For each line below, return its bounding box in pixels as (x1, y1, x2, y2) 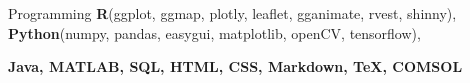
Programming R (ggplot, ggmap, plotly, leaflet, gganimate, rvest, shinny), (8, 3, 457, 23)
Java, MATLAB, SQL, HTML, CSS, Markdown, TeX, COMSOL (8, 56, 463, 77)
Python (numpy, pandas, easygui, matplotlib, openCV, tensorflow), (8, 22, 421, 43)
